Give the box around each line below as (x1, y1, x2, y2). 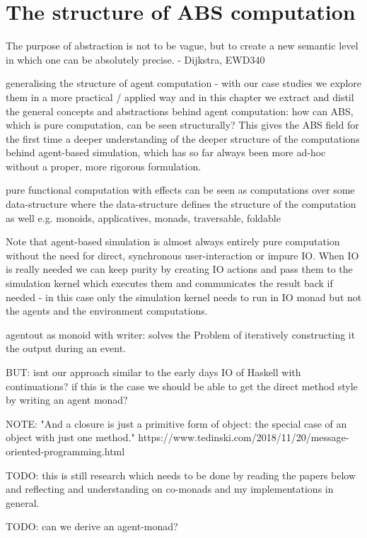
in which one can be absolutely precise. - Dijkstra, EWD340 (6, 52, 265, 66)
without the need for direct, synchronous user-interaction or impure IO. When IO (6, 247, 359, 262)
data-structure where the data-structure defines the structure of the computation (6, 197, 356, 211)
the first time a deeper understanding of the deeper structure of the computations (6, 131, 360, 146)
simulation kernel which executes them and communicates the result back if (6, 276, 333, 291)
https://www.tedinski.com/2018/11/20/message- (138, 430, 349, 445)
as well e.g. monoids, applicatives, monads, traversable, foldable (6, 210, 281, 225)
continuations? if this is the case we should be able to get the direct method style (6, 378, 358, 393)
